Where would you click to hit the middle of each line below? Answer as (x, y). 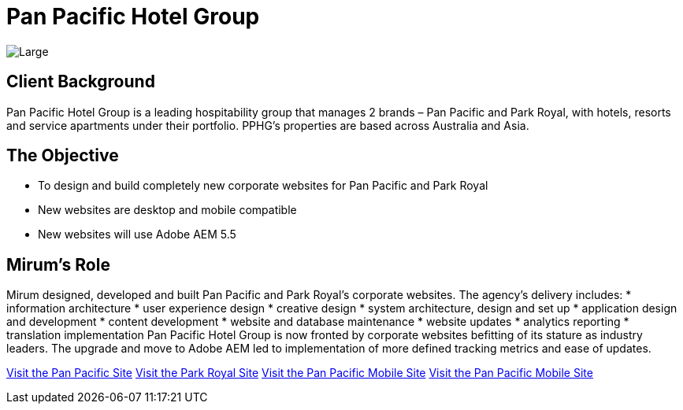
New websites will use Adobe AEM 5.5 (137, 235)
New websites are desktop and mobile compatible (167, 210)
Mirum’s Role (58, 264)
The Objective (63, 156)
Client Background (81, 82)
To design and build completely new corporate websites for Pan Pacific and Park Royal (263, 186)
